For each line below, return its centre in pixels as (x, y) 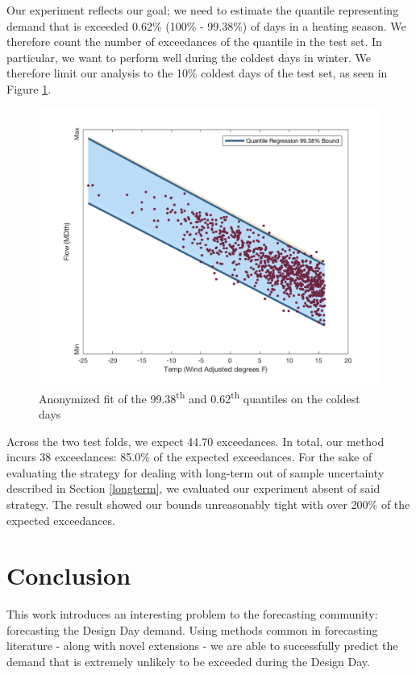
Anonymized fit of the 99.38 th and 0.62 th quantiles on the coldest (200, 397)
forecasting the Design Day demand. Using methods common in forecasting (192, 629)
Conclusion (69, 575)
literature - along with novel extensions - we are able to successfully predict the (202, 646)
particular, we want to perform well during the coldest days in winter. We (189, 57)
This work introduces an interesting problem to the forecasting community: (192, 614)
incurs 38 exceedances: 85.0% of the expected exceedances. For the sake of (189, 457)
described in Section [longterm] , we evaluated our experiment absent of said (193, 488)
